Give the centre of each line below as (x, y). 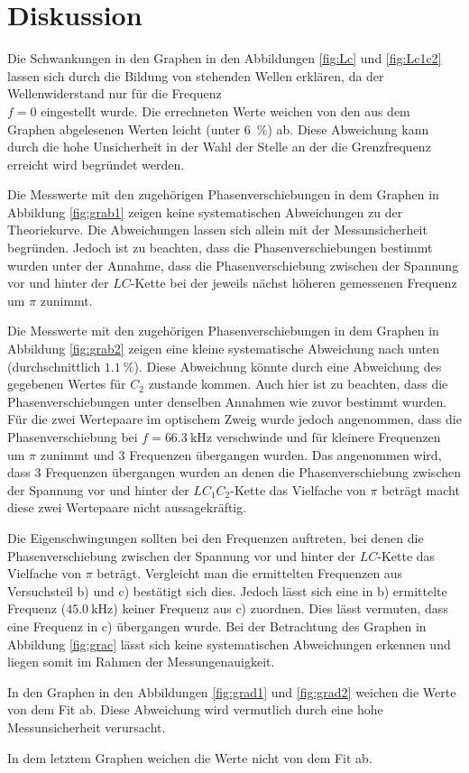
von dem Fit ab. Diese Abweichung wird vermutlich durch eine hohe (195, 709)
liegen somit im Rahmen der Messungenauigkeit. (141, 662)
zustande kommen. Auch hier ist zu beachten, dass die (298, 384)
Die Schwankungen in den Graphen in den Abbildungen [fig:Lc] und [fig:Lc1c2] (225, 58)
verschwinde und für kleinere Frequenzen (328, 437)
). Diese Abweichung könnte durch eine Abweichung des (288, 366)
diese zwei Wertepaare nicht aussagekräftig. (127, 507)
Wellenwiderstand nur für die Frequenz (115, 93)
